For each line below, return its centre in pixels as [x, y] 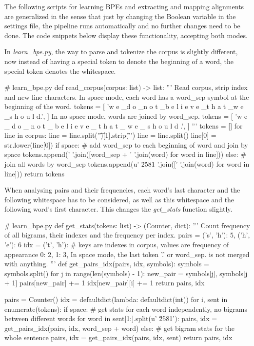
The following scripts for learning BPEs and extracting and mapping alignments [124, 6]
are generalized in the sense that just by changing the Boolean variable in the [120, 16]
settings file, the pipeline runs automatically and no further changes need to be [122, 26]
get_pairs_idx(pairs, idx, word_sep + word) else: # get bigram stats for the [120, 328]
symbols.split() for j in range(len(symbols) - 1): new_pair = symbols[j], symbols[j [126, 273]
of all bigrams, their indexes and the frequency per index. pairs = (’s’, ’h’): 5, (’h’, [127, 235]
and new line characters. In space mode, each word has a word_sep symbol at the [127, 97]
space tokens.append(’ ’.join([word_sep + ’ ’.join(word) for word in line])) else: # [125, 154]
